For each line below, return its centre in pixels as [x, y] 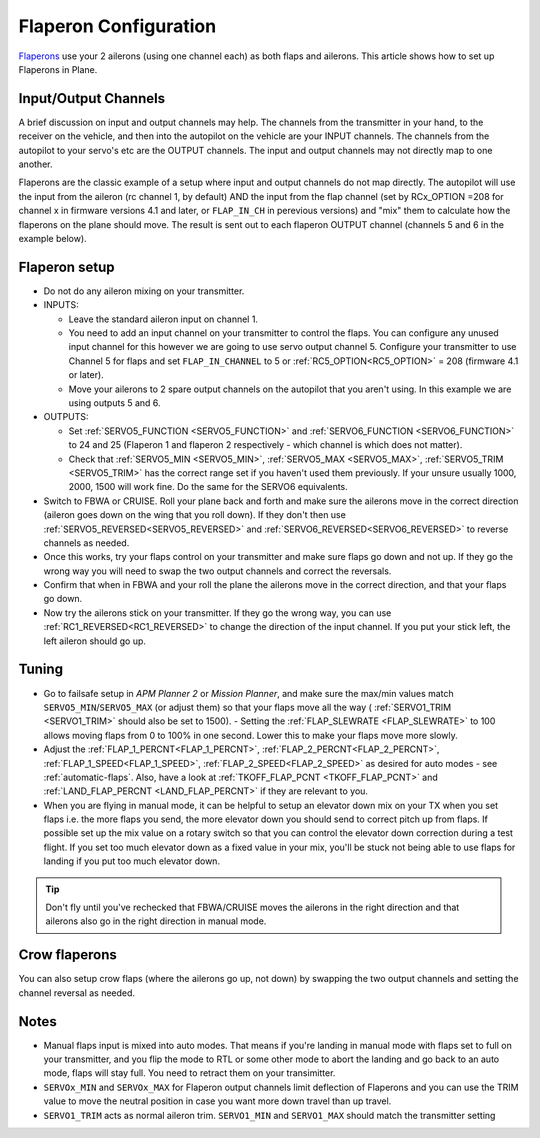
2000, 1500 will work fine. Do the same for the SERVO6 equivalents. [208, 487]
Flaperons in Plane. [58, 69]
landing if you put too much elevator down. [131, 861]
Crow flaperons [67, 955]
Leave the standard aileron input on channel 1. [163, 319]
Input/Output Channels [91, 98]
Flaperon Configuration [117, 26]
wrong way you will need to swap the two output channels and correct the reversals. [217, 571]
